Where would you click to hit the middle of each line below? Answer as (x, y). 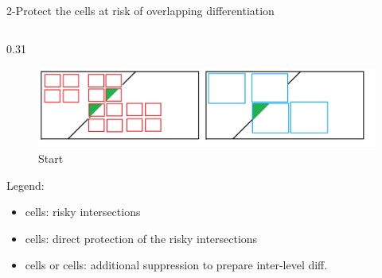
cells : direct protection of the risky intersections (141, 238)
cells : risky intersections (83, 212)
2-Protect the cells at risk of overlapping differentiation (140, 10)
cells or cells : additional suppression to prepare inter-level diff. (176, 265)
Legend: (25, 185)
